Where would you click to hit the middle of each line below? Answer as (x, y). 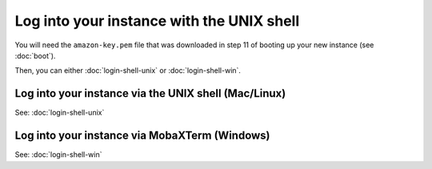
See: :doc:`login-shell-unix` (60, 113)
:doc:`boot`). (35, 55)
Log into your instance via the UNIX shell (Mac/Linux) (150, 93)
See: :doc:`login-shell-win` (58, 155)
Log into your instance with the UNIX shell (157, 21)
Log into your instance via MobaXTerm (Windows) (143, 136)
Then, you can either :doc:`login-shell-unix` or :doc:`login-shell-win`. (128, 70)
